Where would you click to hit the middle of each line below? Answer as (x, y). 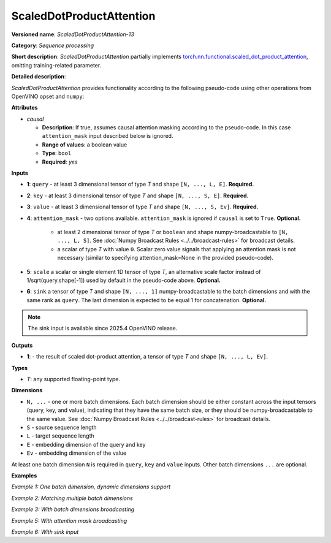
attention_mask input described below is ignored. (108, 136)
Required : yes (60, 162)
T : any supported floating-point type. (74, 379)
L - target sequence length (60, 436)
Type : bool (57, 153)
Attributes (25, 108)
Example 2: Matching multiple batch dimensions (72, 498)
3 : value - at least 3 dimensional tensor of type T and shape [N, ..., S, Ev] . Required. (143, 207)
